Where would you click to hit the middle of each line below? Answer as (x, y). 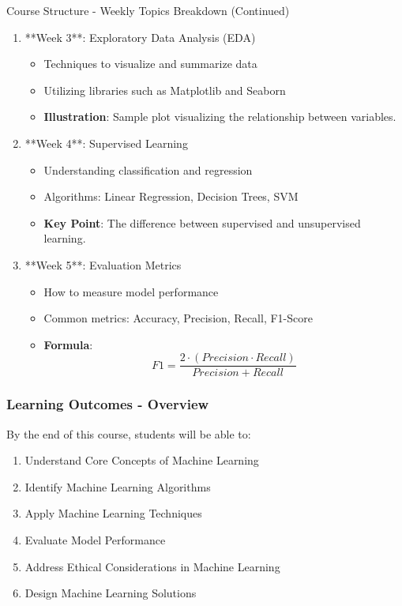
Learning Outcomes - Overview (108, 404)
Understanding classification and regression (148, 169)
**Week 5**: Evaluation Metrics (103, 264)
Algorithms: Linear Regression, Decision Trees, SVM (171, 196)
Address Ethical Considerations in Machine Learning (152, 566)
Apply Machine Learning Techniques (113, 513)
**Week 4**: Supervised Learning (106, 143)
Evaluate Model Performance (95, 539)
